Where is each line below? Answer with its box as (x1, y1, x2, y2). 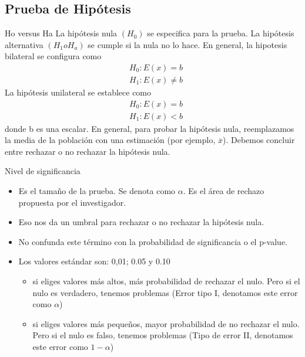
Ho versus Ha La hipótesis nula (5, 27, 118, 39)
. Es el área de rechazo (183, 185, 264, 197)
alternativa (5, 38, 43, 50)
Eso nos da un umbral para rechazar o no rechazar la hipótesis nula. (18, 216, 264, 228)
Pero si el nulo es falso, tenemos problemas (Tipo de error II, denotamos (32, 329, 293, 341)
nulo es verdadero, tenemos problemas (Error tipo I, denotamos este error (32, 286, 298, 298)
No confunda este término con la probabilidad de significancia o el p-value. (18, 235, 287, 247)
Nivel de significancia (5, 165, 81, 177)
